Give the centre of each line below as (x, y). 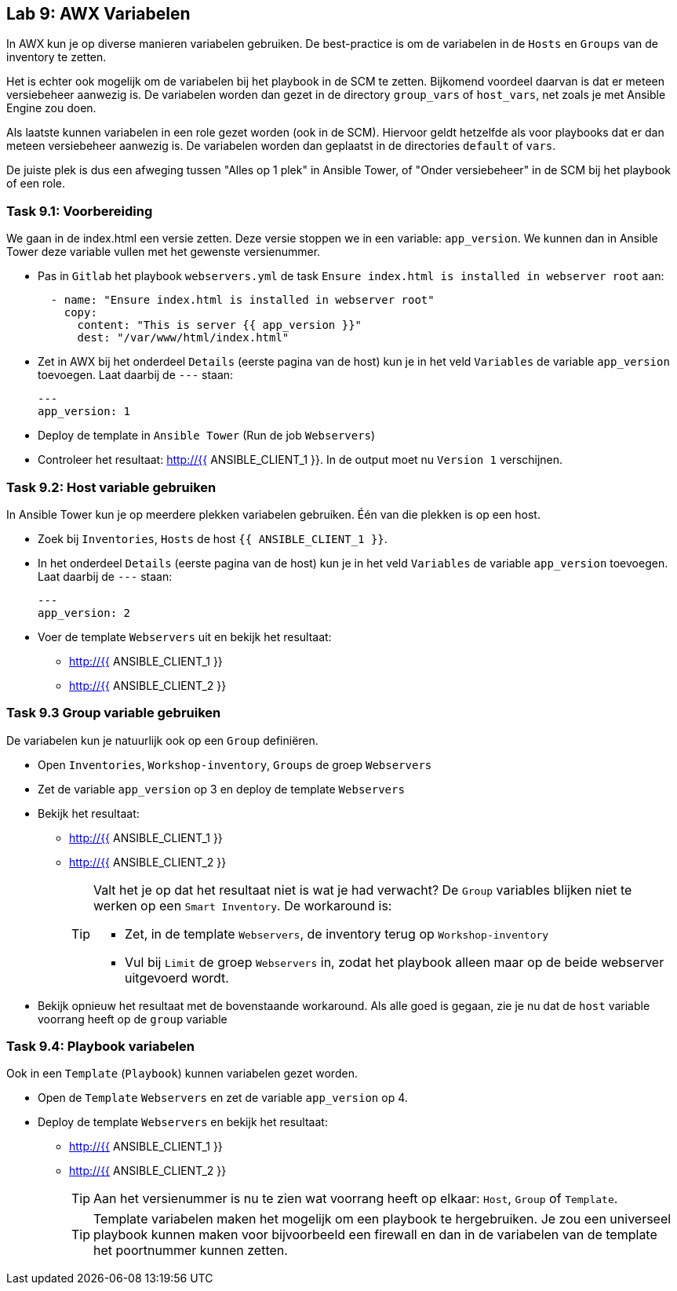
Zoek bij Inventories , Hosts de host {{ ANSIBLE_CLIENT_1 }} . (213, 538)
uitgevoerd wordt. (177, 977)
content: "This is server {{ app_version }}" (220, 325)
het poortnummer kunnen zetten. (191, 1251)
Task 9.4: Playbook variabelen (100, 1047)
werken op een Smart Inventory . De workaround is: (243, 905)
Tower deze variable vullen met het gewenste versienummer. (164, 252)
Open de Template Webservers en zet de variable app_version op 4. (223, 1098)
